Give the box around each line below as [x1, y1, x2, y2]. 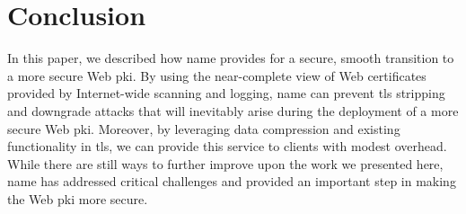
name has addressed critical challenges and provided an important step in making [7, 172, 456, 191]
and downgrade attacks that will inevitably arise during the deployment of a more [7, 101, 459, 120]
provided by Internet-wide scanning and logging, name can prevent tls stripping [7, 84, 445, 103]
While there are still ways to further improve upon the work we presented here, [7, 154, 444, 173]
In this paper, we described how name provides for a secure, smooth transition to [7, 49, 454, 67]
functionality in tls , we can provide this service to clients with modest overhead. [7, 137, 447, 156]
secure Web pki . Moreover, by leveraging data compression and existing [7, 119, 400, 138]
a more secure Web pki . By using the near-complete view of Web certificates [7, 66, 426, 85]
